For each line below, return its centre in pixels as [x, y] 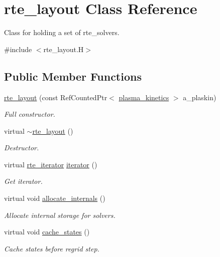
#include [18, 49]
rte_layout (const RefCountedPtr [56, 97]
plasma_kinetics [144, 97]
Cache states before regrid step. [52, 248]
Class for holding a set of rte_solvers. [62, 32]
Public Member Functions [73, 76]
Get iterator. [23, 181]
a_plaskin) [200, 97]
